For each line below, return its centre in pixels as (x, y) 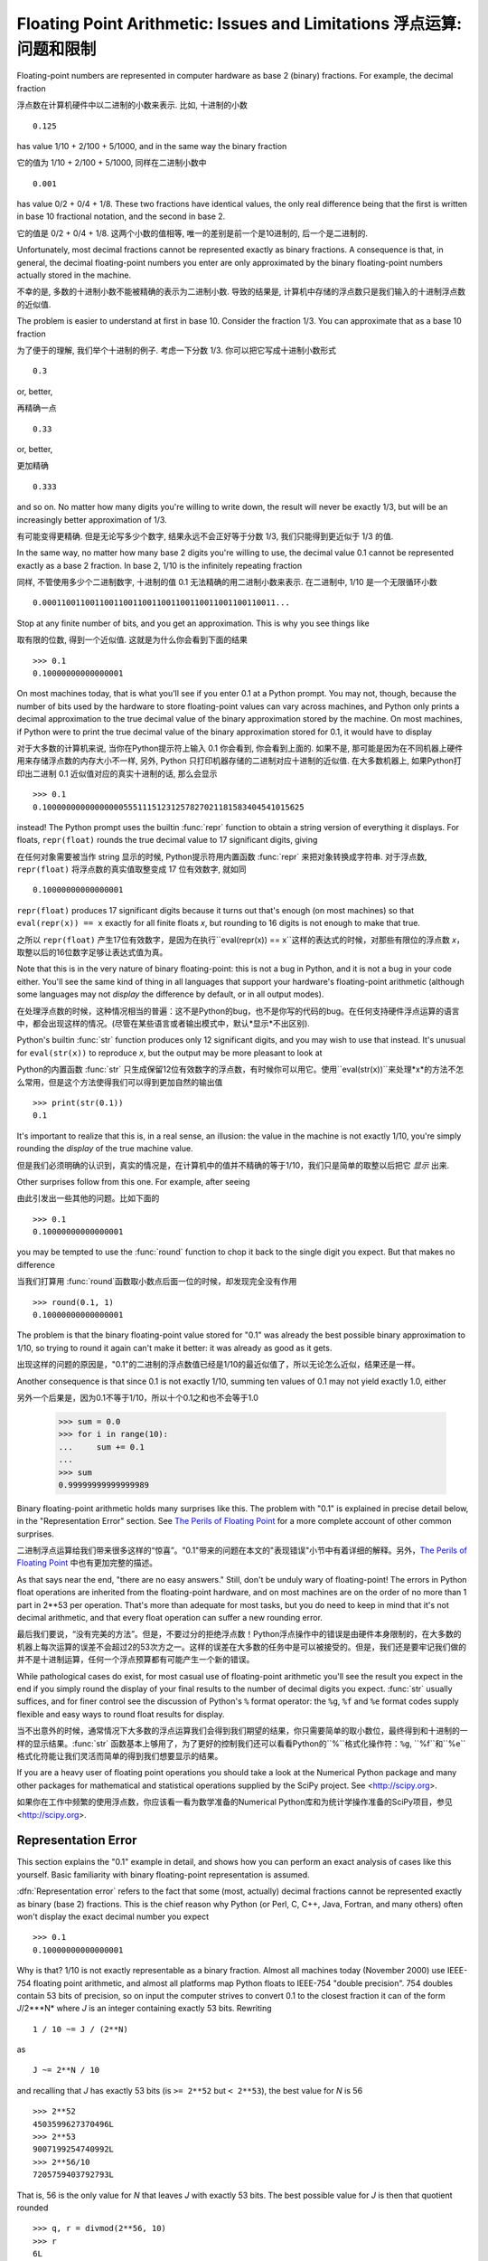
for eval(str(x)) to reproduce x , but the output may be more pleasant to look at (169, 1053)
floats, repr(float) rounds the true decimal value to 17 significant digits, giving (167, 840)
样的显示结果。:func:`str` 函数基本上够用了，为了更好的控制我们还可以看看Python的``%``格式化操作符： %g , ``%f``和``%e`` (241, 1743)
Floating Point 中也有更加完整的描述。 (87, 1563)
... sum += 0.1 (101, 1447)
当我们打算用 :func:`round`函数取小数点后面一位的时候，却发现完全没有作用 (157, 1282)
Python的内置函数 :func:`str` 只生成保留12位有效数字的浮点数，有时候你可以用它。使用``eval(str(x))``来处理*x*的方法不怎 (240, 1069)
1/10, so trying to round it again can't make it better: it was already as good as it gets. (174, 1348)
